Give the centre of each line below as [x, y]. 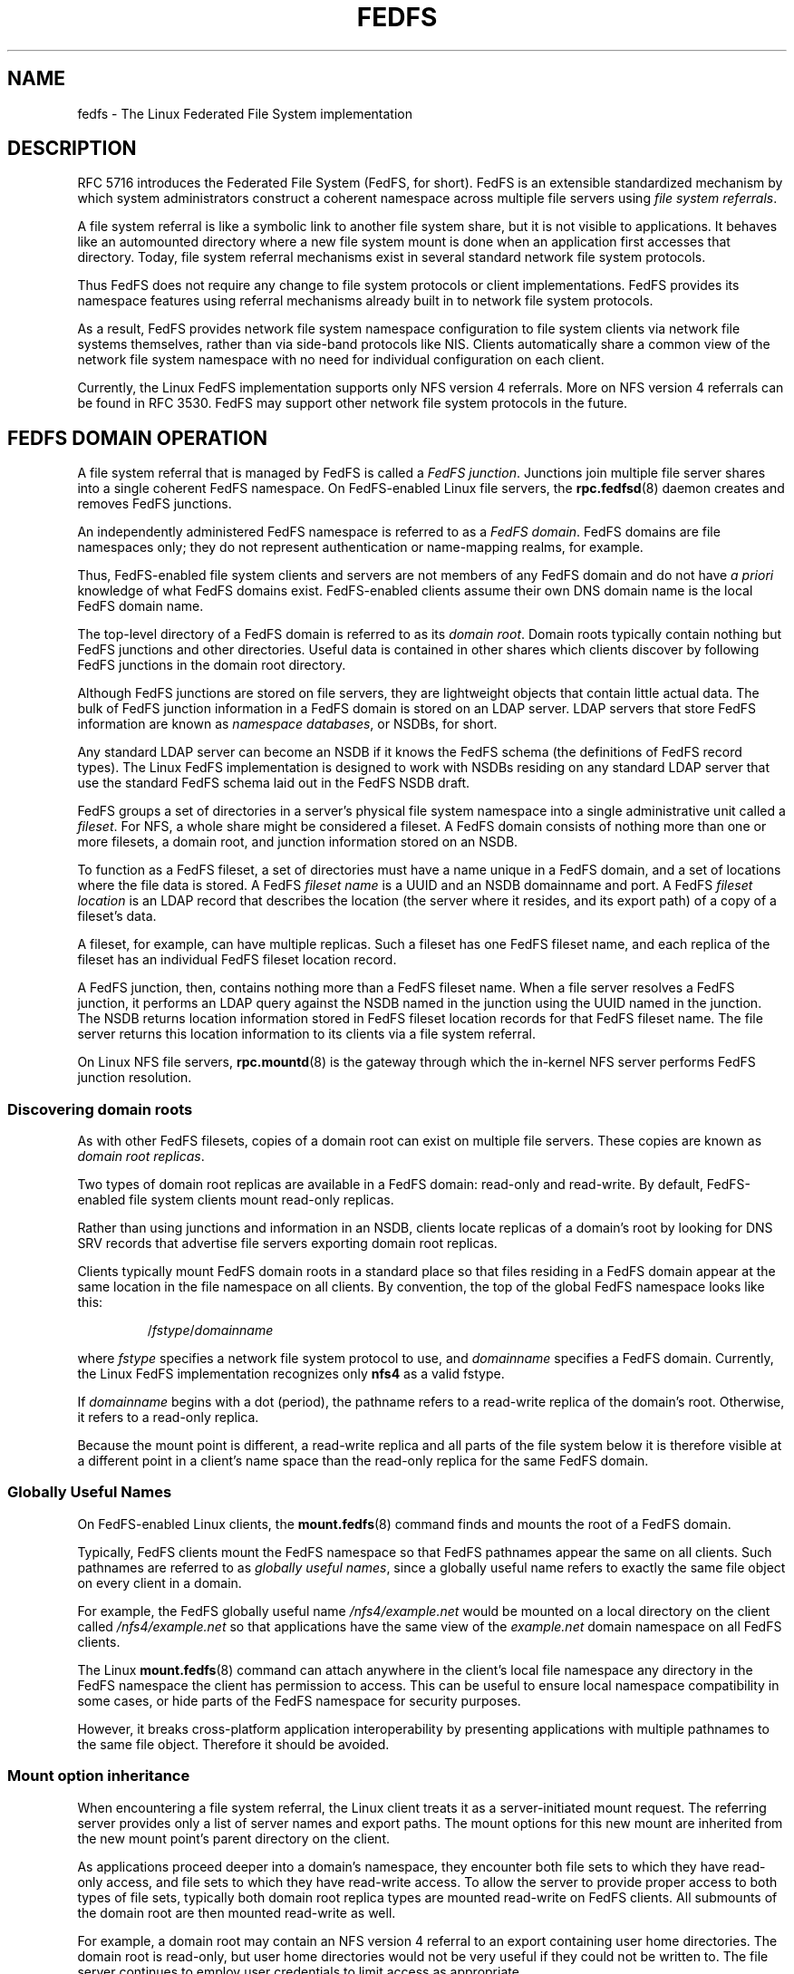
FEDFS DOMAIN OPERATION [138, 438]
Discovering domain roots [100, 1109]
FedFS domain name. [140, 606]
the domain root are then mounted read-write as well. [237, 1912]
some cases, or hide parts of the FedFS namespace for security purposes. [299, 1700]
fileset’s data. [117, 916]
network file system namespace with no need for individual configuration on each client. [341, 360]
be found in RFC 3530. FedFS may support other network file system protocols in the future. [353, 403]
